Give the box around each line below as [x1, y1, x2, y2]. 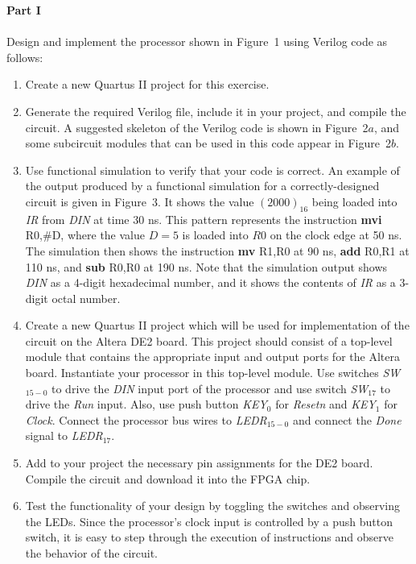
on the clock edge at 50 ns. [270, 226, 402, 243]
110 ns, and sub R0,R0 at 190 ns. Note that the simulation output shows [25, 258, 388, 275]
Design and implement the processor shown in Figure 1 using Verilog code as [6, 33, 388, 50]
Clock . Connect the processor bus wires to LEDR [25, 411, 267, 428]
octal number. [51, 289, 121, 306]
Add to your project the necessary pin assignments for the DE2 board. [25, 454, 373, 471]
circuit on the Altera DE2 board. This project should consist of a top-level [25, 332, 393, 349]
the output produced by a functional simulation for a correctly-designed [25, 177, 380, 194]
